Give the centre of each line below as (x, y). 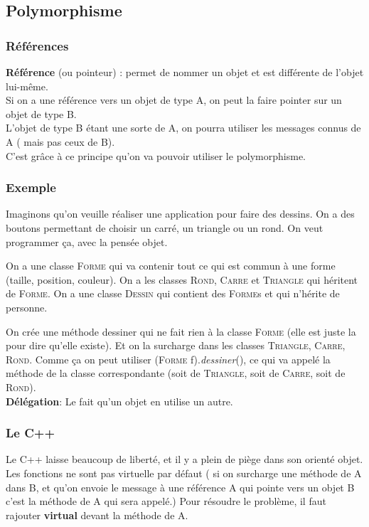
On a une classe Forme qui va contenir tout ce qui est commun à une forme (171, 266)
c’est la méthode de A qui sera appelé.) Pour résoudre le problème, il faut (166, 501)
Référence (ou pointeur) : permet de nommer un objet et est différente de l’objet (185, 72)
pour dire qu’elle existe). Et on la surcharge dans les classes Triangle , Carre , (176, 345)
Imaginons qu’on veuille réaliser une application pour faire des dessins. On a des (180, 214)
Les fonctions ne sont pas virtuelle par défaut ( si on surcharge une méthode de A (184, 473)
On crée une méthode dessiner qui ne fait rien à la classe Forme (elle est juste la (181, 331)
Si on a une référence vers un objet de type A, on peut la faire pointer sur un (174, 100)
